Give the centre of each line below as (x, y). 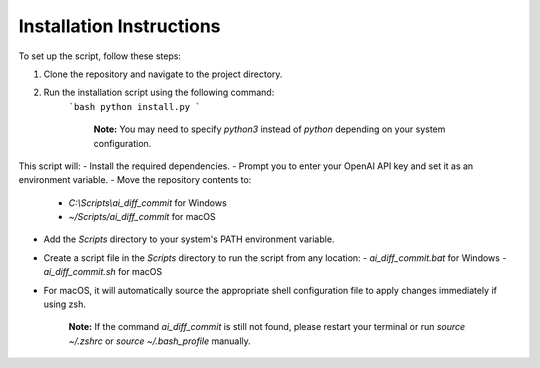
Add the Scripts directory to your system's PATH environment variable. (189, 239)
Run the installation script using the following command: (159, 92)
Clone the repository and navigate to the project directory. (163, 74)
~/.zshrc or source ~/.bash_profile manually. (160, 341)
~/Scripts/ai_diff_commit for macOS (142, 217)
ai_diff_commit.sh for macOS (103, 272)
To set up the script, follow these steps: (100, 56)
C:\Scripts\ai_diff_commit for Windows (147, 202)
